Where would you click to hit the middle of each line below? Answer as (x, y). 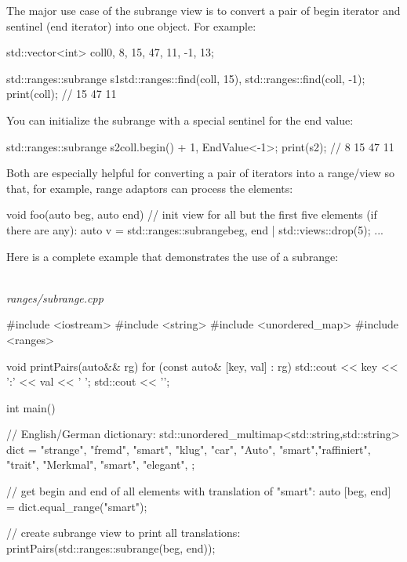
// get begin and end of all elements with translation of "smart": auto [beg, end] (199, 491)
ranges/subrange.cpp (55, 297)
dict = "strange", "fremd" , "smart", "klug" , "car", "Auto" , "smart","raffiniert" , (189, 449)
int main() (31, 407)
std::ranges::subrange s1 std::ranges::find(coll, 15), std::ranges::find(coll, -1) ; (186, 78)
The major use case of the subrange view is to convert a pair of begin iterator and (203, 10)
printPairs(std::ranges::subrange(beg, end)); (111, 547)
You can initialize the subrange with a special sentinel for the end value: (180, 120)
